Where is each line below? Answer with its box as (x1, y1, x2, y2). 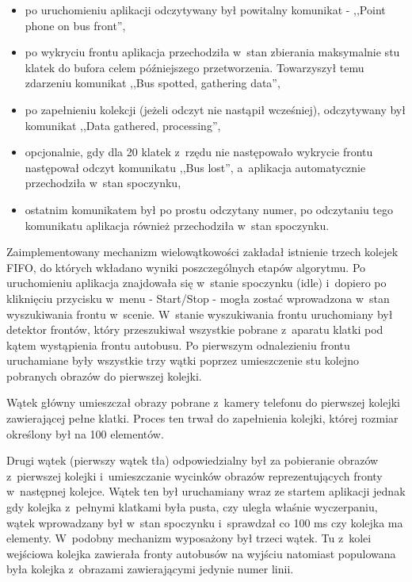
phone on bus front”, (25, 17, 126, 33)
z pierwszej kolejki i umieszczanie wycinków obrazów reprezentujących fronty (6, 467, 383, 484)
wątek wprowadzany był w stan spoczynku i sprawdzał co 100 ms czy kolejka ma (6, 514, 403, 530)
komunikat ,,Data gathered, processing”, (25, 117, 221, 133)
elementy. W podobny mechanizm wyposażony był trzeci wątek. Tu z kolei (6, 530, 372, 546)
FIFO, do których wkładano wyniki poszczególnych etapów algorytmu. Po (6, 258, 366, 275)
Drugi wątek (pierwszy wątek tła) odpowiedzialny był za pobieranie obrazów (6, 452, 379, 469)
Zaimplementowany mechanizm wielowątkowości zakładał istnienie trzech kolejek (6, 243, 399, 260)
